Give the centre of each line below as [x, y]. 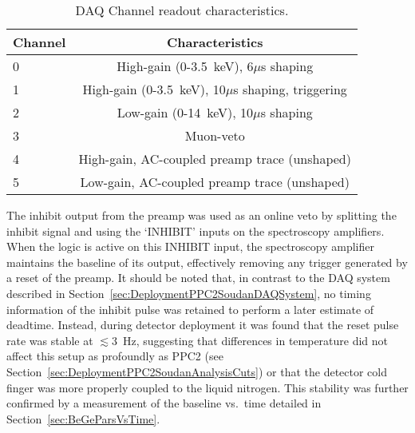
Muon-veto [215, 135]
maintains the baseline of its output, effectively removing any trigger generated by [207, 262]
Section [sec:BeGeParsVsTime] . [83, 418]
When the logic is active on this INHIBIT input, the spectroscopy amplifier [191, 246]
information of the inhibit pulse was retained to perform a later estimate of [190, 309]
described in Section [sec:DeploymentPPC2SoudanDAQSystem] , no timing [189, 293]
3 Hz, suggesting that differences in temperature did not [250, 340]
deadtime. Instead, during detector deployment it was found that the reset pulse [203, 325]
